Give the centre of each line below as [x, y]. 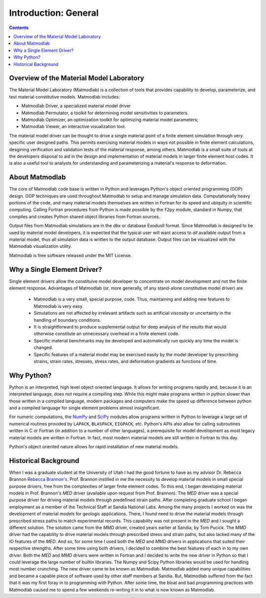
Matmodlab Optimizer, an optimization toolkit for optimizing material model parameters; [110, 119]
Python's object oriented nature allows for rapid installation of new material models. [94, 446]
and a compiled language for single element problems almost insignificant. [85, 408]
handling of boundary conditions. [67, 320]
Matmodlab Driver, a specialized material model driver [76, 106]
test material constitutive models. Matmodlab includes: [65, 97]
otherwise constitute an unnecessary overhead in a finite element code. [107, 334]
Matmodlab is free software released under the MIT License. [70, 255]
